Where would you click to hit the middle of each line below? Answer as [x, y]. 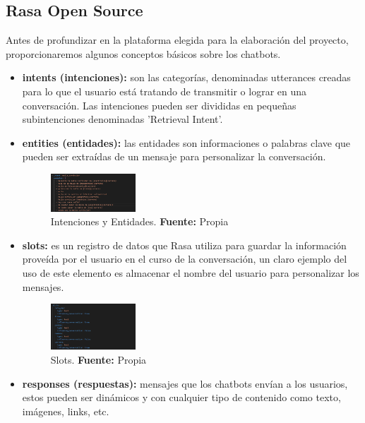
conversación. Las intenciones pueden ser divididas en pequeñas [159, 105]
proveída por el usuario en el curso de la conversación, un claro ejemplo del [185, 259]
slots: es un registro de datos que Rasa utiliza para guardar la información [184, 245]
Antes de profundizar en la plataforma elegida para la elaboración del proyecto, [177, 40]
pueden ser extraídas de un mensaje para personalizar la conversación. [174, 156]
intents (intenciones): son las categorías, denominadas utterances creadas [186, 77]
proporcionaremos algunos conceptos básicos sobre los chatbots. [143, 53]
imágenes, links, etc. [66, 411]
